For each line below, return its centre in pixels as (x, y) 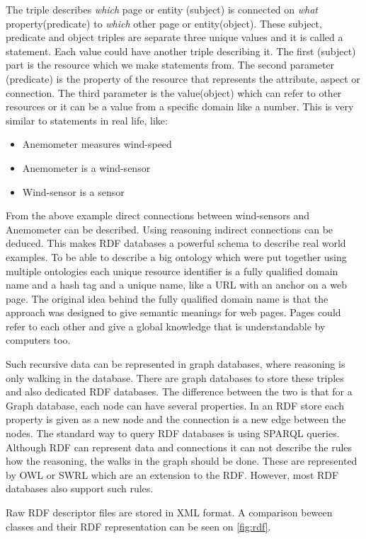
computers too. (38, 340)
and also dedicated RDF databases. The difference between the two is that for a (179, 392)
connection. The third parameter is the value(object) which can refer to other (174, 92)
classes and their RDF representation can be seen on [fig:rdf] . (138, 526)
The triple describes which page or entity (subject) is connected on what (162, 9)
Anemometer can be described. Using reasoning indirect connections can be (170, 229)
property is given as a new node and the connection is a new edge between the (176, 419)
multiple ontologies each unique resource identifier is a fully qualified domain (172, 271)
